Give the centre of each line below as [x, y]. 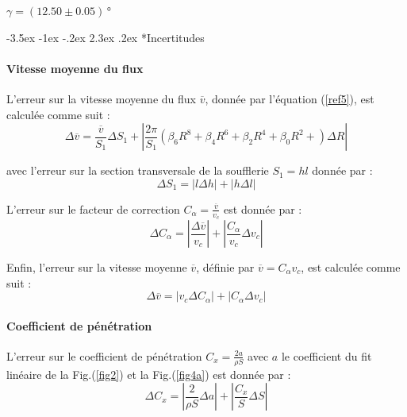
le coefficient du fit [326, 355]
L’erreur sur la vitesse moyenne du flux [101, 98]
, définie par [225, 267]
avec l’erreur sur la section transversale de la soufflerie [138, 170]
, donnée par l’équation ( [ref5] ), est [290, 98]
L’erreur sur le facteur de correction [93, 208]
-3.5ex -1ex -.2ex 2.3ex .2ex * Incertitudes [106, 37]
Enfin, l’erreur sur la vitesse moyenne [97, 267]
